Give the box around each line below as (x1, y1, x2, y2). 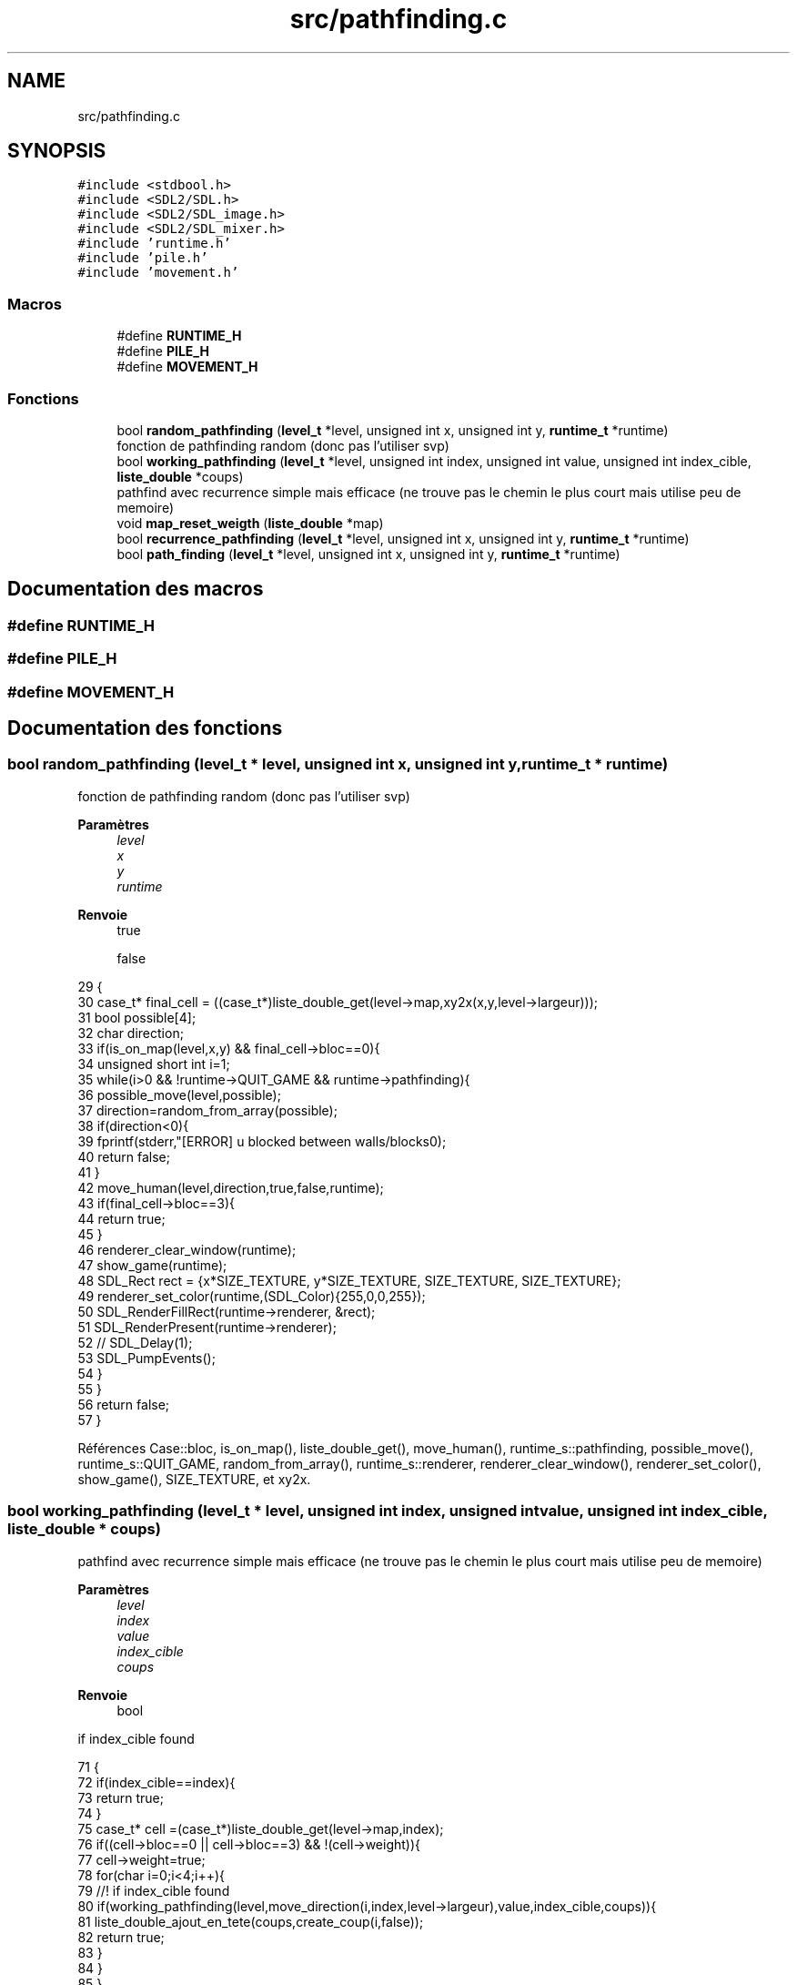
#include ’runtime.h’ (77, 236, 231, 251)
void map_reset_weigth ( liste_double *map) (116, 514, 384, 531)
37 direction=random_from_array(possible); (77, 1102, 338, 1118)
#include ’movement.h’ (77, 265, 239, 280)
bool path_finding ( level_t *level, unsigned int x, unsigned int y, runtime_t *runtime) (116, 545, 620, 562)
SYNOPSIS (7, 139, 106, 163)
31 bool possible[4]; (77, 1009, 197, 1025)
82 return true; (77, 1929, 165, 1945)
